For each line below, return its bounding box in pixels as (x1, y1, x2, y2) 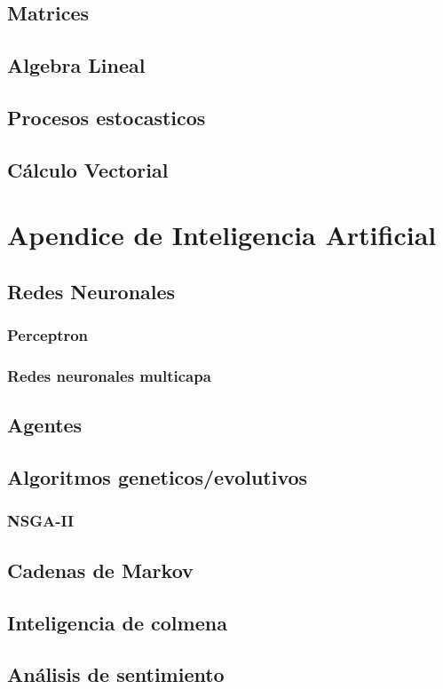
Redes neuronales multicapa (7, 365, 211, 387)
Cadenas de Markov (7, 556, 194, 583)
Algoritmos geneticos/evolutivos (7, 463, 308, 491)
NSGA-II (7, 510, 75, 532)
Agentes (7, 411, 83, 439)
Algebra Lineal (7, 51, 146, 79)
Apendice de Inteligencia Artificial (7, 217, 437, 253)
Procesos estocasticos (7, 103, 206, 131)
